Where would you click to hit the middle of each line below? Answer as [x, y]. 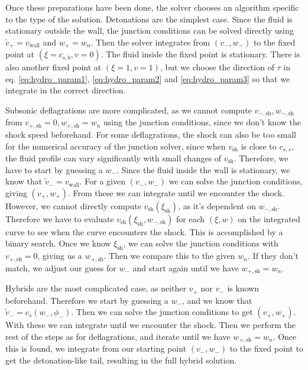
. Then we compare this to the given [169, 256]
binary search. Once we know [58, 243]
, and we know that [217, 300]
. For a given [103, 181]
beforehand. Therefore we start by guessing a [87, 300]
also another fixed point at [54, 67]
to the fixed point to [266, 348]
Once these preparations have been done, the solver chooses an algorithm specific [152, 7]
